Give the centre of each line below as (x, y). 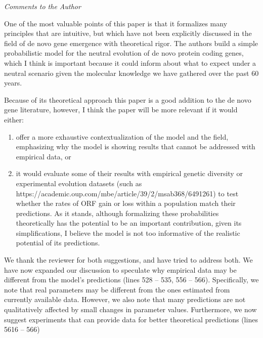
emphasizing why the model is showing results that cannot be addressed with (136, 146)
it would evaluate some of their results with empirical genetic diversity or (129, 173)
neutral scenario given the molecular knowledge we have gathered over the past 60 (131, 73)
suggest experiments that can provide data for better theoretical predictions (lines (131, 319)
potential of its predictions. (58, 243)
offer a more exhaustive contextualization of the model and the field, (122, 136)
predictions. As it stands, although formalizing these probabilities (117, 213)
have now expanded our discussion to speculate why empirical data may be (120, 269)
